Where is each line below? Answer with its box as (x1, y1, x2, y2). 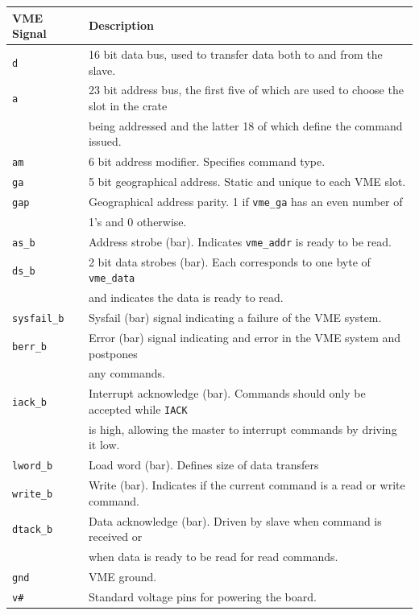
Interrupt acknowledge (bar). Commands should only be (88, 385, 366, 402)
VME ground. (88, 568, 157, 584)
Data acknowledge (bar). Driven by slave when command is (88, 512, 382, 529)
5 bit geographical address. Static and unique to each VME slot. (88, 173, 406, 190)
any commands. (88, 365, 165, 382)
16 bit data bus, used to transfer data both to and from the (88, 45, 383, 62)
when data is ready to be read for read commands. (88, 547, 338, 564)
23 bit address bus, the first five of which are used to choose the (88, 81, 404, 98)
